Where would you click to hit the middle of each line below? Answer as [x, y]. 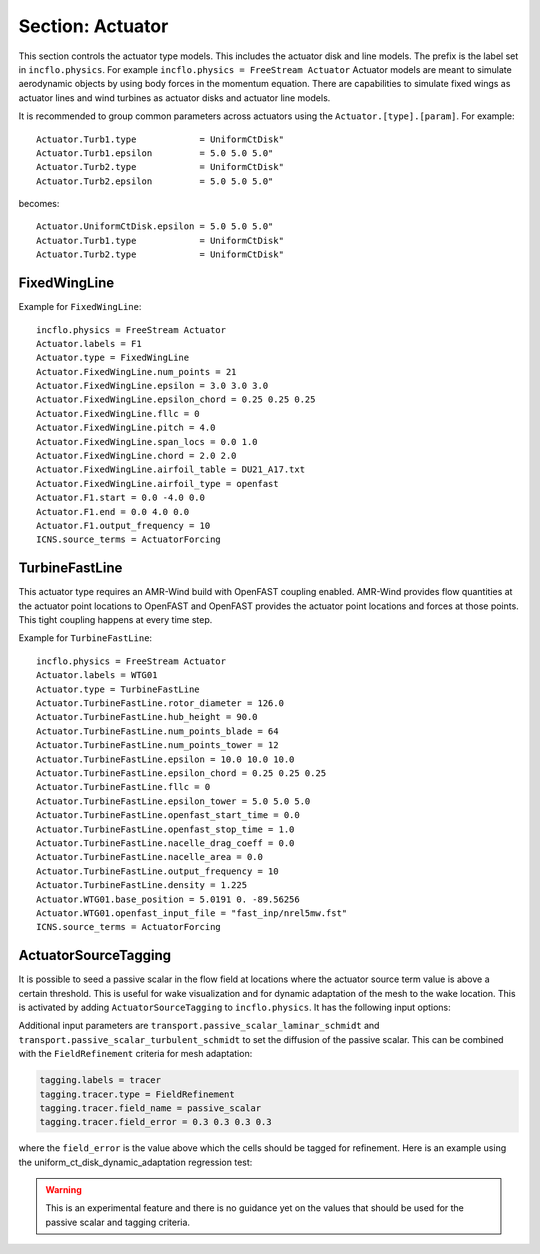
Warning [63, 1190]
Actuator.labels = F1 [89, 343]
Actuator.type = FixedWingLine [113, 358]
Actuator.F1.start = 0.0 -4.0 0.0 [120, 498]
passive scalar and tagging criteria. [117, 1222]
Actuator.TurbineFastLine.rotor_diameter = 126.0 [160, 703]
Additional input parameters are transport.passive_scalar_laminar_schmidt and [199, 1026]
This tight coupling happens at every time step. [115, 620]
